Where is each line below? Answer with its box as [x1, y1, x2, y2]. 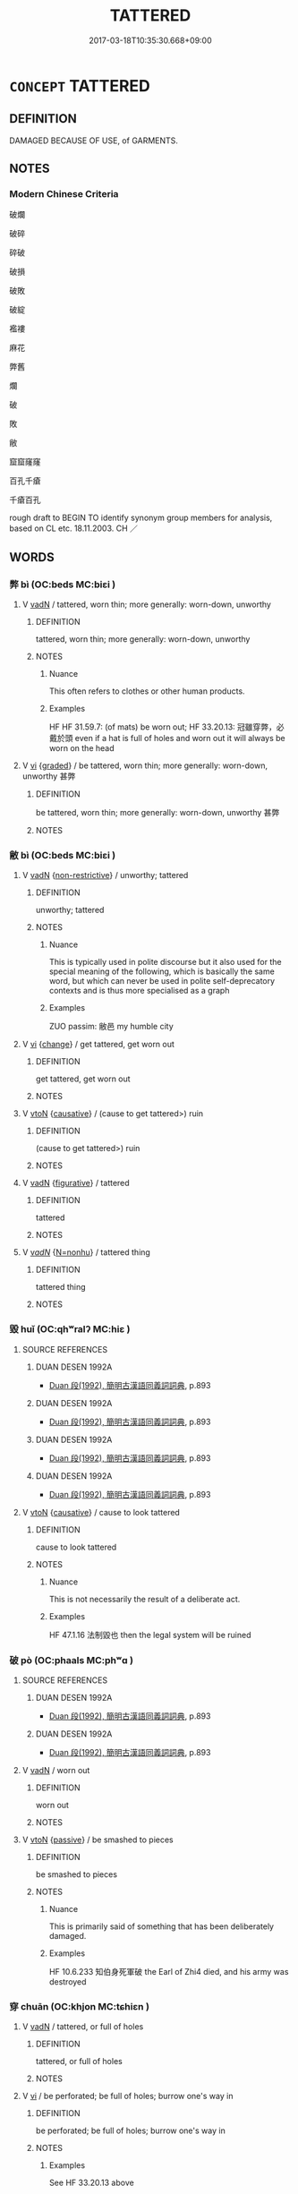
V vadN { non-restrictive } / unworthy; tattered [21, 870, 189, 881]
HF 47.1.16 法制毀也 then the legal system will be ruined [48, 1629, 251, 1640]
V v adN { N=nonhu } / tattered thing [21, 1247, 150, 1258]
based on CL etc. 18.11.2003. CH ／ [9, 523, 139, 534]
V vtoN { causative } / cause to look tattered [21, 1507, 181, 1517]
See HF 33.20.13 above [48, 2177, 134, 2189]
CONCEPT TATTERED [9, 75, 150, 96]
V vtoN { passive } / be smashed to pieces [21, 1834, 174, 1845]
